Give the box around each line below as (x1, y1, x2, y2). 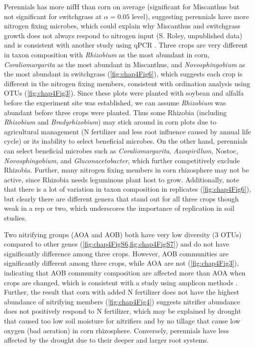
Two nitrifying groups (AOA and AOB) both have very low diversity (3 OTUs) (4, 229, 242, 239)
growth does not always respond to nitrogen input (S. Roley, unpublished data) (4, 30, 243, 40)
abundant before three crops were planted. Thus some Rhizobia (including (4, 107, 227, 117)
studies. (4, 213, 27, 223)
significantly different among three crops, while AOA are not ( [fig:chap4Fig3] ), (4, 258, 239, 268)
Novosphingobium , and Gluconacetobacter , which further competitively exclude (4, 155, 240, 165)
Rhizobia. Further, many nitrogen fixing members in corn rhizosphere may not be (4, 165, 249, 175)
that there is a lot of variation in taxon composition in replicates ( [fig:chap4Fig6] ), (4, 184, 251, 194)
